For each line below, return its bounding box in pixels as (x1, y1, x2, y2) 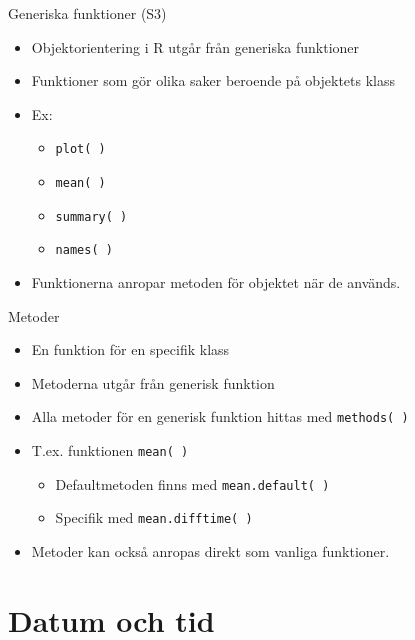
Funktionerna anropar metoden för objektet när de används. (31, 272, 401, 292)
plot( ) (55, 142, 106, 157)
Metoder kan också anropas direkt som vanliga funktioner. (31, 541, 390, 561)
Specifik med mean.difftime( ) (55, 507, 253, 528)
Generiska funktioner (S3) (8, 3, 167, 23)
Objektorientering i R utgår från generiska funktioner (31, 36, 360, 57)
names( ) (55, 243, 113, 258)
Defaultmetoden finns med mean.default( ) (55, 473, 330, 494)
